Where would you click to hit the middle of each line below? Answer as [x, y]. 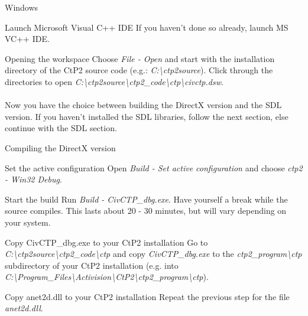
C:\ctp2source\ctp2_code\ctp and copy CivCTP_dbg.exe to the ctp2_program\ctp [153, 254]
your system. [28, 222]
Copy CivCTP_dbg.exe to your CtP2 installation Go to [106, 242]
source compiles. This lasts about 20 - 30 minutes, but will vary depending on [146, 211]
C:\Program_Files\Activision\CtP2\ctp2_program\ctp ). [107, 277]
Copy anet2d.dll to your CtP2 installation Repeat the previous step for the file [147, 296]
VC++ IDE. [27, 39]
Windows [22, 7]
